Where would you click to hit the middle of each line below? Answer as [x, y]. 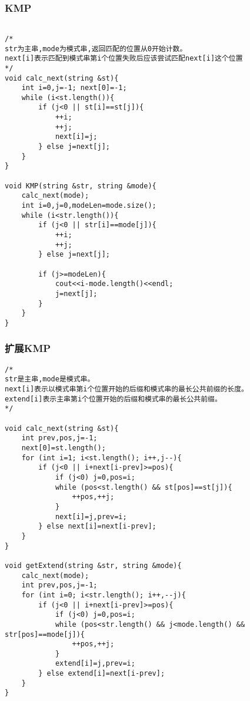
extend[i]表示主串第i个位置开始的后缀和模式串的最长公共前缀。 [113, 399]
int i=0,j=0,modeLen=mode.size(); [89, 206]
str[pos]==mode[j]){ [45, 634]
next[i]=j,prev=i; [91, 516]
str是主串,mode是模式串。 [50, 379]
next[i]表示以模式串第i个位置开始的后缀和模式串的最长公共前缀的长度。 [126, 389]
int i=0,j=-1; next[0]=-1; [74, 88]
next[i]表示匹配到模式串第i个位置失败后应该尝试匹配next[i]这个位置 [124, 59]
